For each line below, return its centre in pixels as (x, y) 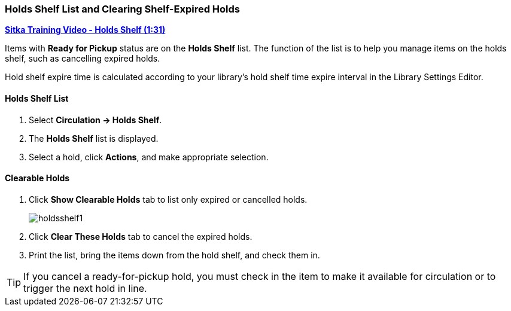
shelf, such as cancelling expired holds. (83, 59)
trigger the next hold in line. (85, 288)
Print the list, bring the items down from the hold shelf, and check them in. (174, 255)
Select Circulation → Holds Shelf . (95, 120)
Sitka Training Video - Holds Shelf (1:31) (85, 30)
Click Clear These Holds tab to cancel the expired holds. (141, 236)
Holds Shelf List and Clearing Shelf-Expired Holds (123, 9)
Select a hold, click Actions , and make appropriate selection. (149, 157)
